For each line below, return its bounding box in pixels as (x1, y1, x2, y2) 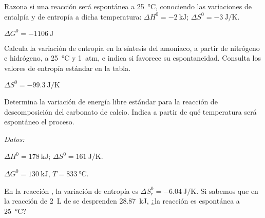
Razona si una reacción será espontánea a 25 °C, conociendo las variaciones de (4, 1, 252, 11)
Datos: (4, 133, 25, 144)
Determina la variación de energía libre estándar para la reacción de (4, 96, 218, 106)
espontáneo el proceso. (4, 116, 74, 127)
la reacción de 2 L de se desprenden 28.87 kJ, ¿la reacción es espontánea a (4, 195, 240, 206)
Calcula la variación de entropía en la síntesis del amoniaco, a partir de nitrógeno (4, 42, 260, 53)
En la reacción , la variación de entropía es (4, 185, 138, 196)
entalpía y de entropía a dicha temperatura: (4, 11, 142, 22)
